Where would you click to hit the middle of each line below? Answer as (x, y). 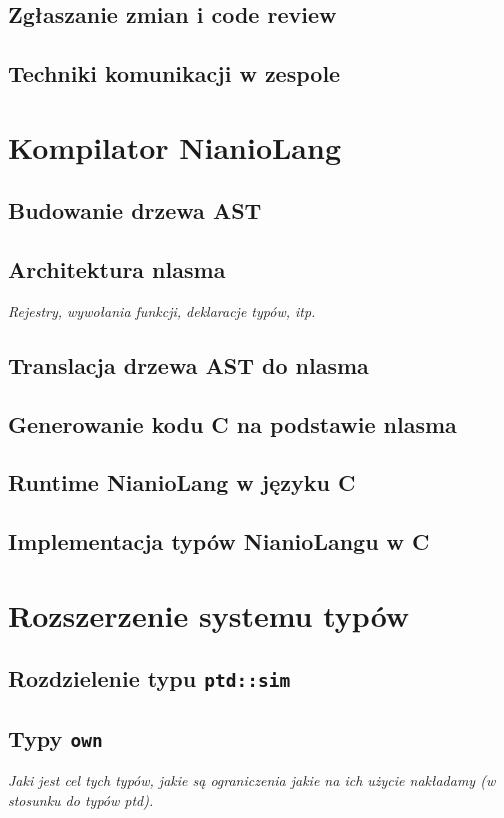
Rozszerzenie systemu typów (209, 614)
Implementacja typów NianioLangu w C (219, 541)
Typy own (55, 737)
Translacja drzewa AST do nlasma (188, 364)
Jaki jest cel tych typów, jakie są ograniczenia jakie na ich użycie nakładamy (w (252, 780)
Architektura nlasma (117, 269)
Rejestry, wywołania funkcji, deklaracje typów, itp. (162, 310)
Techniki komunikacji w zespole (174, 73)
